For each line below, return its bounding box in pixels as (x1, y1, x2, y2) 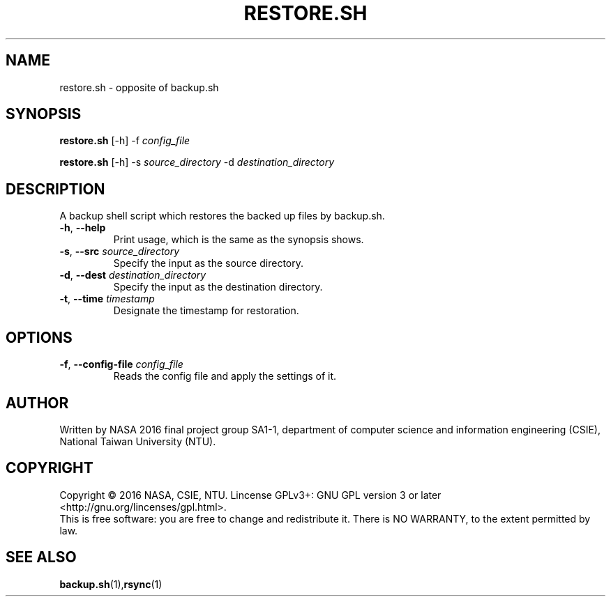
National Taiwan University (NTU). (59, 435, 216, 447)
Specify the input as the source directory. (113, 257, 303, 270)
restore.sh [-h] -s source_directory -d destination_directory (59, 156, 335, 169)
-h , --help (59, 222, 106, 234)
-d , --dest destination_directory (59, 269, 206, 281)
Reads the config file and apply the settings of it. (113, 370, 337, 383)
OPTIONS (6, 328, 73, 346)
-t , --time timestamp (59, 293, 155, 305)
